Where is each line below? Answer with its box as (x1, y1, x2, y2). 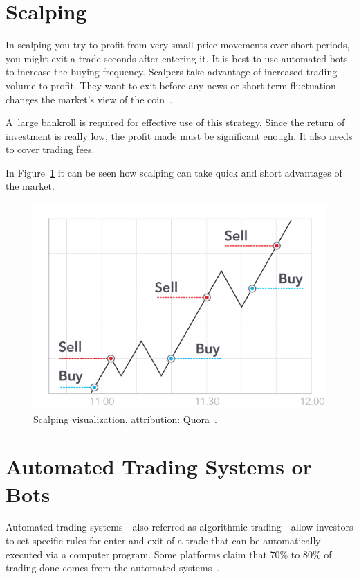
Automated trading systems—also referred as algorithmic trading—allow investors (6, 519, 353, 534)
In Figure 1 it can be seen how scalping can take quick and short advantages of (6, 165, 342, 179)
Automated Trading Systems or (6, 452, 312, 481)
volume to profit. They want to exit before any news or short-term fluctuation (6, 78, 336, 92)
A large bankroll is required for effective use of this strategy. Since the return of (6, 115, 345, 130)
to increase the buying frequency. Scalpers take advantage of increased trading (6, 64, 338, 79)
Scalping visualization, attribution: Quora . (33, 411, 217, 426)
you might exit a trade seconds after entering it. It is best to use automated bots (6, 51, 348, 65)
